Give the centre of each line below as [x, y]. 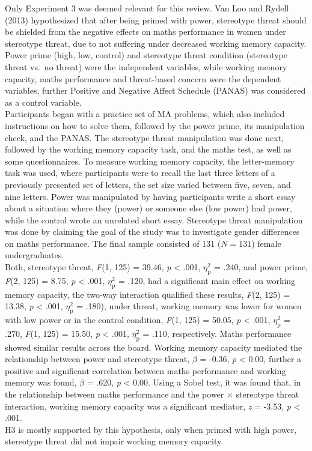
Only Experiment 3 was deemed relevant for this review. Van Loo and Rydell [147, 8]
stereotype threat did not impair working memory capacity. [114, 441]
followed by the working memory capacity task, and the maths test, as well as [148, 149]
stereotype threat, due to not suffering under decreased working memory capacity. [156, 43]
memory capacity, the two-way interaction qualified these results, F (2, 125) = [148, 294]
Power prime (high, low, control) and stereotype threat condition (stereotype [146, 55]
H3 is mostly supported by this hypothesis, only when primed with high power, [151, 429]
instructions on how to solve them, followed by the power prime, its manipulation [155, 125]
